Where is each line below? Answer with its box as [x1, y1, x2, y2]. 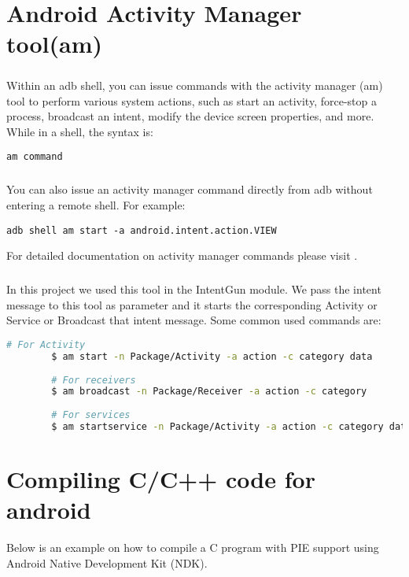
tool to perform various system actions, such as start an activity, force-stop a [6, 92, 377, 109]
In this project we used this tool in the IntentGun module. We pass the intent [6, 281, 381, 298]
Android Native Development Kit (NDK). [6, 554, 208, 571]
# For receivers [51, 374, 136, 386]
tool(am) [6, 28, 103, 60]
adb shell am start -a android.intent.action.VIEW [6, 224, 277, 236]
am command [6, 151, 63, 163]
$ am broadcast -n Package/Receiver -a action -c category [51, 386, 367, 398]
